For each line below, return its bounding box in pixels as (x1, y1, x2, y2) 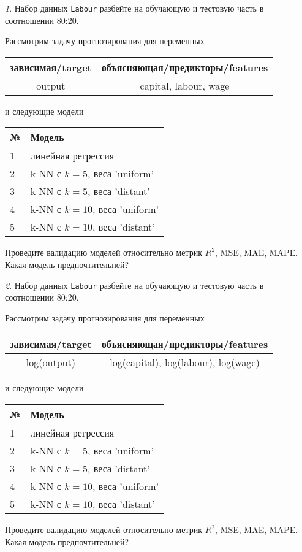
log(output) (26, 355, 75, 370)
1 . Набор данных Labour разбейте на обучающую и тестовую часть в (5, 2, 264, 14)
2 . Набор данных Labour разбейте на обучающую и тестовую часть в (5, 278, 264, 291)
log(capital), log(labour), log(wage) (110, 355, 260, 370)
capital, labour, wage (140, 78, 230, 93)
